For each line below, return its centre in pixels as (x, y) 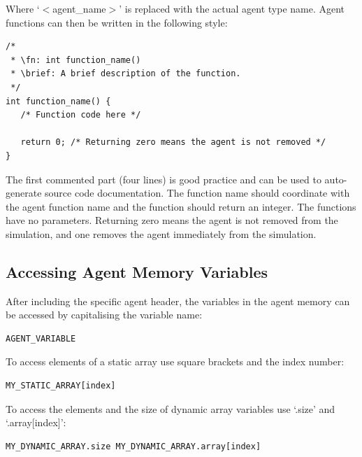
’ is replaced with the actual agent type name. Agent (232, 8)
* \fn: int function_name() (76, 60)
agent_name (79, 8)
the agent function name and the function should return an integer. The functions (181, 206)
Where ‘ (23, 8)
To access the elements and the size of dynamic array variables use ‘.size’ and (171, 408)
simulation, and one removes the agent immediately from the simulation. (161, 233)
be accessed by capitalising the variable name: (104, 315)
